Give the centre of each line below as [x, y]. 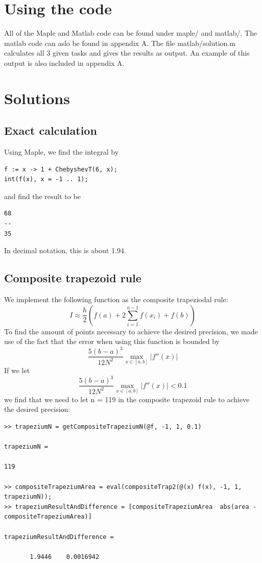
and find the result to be [42, 196]
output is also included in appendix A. [64, 63]
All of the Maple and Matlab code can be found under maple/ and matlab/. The [131, 33]
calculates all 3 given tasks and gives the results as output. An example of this [127, 53]
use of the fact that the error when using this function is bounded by [112, 341]
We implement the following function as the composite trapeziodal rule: [116, 299]
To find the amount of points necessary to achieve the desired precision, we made [131, 331]
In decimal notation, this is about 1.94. [65, 250]
